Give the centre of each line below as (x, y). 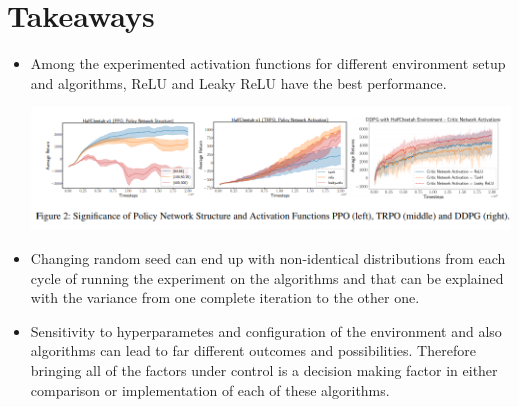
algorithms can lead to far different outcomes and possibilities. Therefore (253, 350)
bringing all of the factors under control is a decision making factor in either (264, 370)
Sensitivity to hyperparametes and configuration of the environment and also (266, 330)
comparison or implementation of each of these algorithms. (210, 389)
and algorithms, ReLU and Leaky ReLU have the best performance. (238, 82)
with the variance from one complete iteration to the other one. (225, 297)
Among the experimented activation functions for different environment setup (268, 63)
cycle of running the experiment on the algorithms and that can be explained (267, 277)
